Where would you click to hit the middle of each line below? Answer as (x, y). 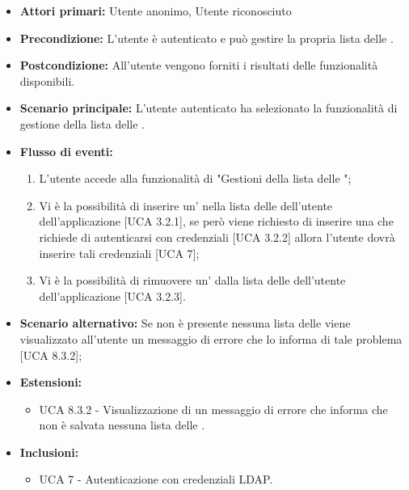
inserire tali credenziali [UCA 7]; (119, 253)
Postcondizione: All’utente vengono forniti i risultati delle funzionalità (199, 65)
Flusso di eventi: (66, 151)
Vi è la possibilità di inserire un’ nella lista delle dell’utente (186, 205)
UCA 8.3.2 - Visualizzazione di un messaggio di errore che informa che (213, 409)
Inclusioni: (49, 452)
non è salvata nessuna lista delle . (122, 425)
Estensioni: (51, 382)
